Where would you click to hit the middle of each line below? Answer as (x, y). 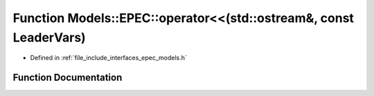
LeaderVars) (49, 37)
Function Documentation (68, 78)
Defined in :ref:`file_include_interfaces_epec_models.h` (108, 58)
